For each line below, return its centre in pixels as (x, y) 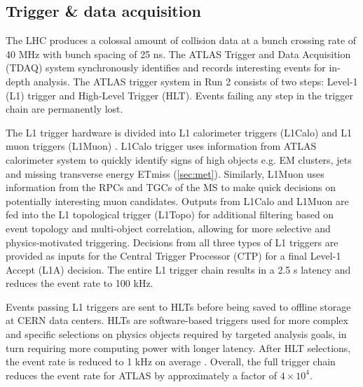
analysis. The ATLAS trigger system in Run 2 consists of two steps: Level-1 (196, 81)
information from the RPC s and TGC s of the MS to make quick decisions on (171, 187)
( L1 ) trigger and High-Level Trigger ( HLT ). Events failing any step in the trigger (179, 95)
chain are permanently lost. (64, 109)
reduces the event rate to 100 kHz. (80, 283)
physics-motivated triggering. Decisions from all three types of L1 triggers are (172, 242)
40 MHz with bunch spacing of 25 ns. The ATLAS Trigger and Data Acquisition (178, 54)
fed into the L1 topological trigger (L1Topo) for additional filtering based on (170, 214)
